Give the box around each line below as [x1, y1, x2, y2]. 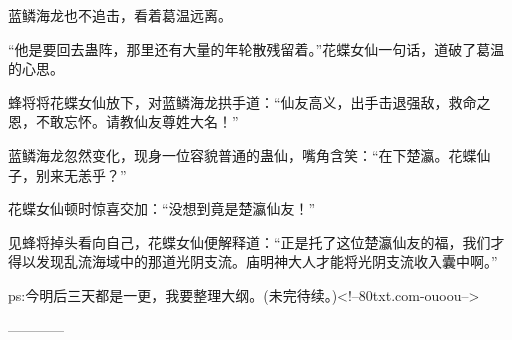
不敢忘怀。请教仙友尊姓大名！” [35, 111, 239, 132]
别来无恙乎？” [35, 164, 127, 185]
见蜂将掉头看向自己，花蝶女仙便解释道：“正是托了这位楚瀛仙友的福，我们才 [8, 231, 505, 252]
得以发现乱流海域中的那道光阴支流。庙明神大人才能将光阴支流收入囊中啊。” [8, 251, 498, 272]
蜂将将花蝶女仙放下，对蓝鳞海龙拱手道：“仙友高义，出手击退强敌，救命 [8, 91, 477, 112]
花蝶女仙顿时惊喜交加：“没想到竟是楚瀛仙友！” [8, 198, 316, 219]
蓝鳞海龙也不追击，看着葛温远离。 [8, 5, 232, 25]
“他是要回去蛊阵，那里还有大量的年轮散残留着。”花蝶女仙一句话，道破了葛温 [8, 38, 505, 59]
